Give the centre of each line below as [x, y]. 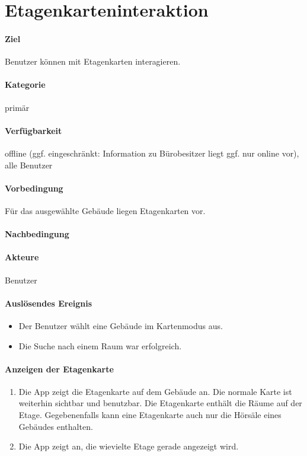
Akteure [22, 257]
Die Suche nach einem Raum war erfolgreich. [100, 345]
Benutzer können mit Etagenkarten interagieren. [93, 61]
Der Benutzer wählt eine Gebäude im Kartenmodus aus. [121, 325]
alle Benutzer [29, 165]
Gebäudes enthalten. [56, 426]
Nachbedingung [37, 234]
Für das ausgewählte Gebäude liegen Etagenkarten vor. [105, 210]
